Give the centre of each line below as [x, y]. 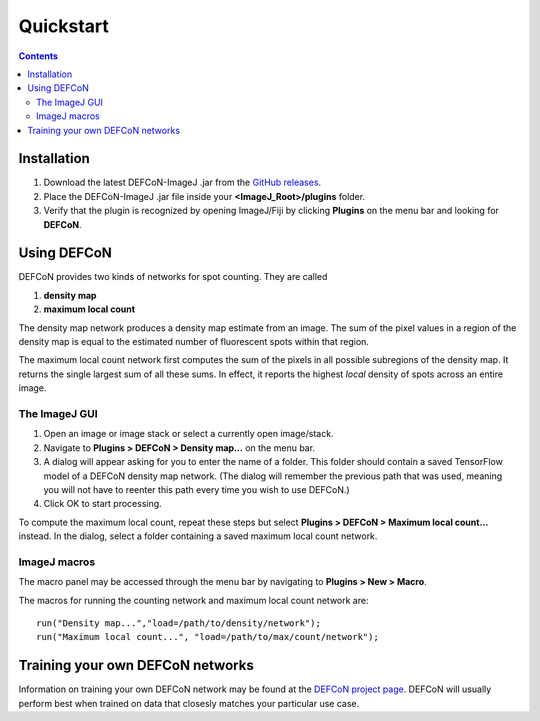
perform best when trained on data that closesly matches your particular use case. [189, 703]
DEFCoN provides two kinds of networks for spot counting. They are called [173, 277]
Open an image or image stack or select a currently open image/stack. [188, 434]
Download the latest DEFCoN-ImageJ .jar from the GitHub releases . [182, 182]
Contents [38, 56]
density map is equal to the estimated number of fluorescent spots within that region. [194, 342]
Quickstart [64, 26]
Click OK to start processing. [102, 504]
